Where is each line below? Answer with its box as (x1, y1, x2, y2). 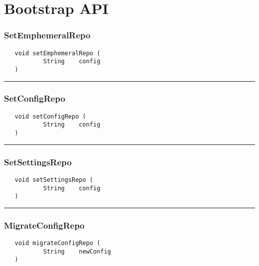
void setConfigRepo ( (14, 113, 86, 120)
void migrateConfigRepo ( (14, 240, 101, 247)
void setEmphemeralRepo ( (14, 49, 101, 57)
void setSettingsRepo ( (14, 176, 93, 183)
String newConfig (43, 248, 111, 255)
